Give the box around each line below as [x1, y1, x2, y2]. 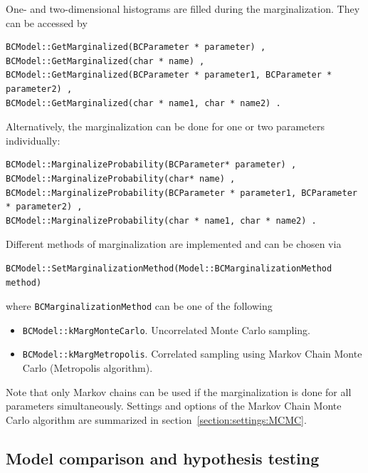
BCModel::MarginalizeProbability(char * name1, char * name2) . [6, 215, 317, 226]
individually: [6, 132, 61, 147]
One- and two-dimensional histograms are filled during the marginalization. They [6, 1, 360, 16]
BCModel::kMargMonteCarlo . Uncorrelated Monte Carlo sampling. [22, 322, 310, 337]
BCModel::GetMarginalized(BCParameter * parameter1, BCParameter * [6, 70, 332, 80]
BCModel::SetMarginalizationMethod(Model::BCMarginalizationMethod [6, 263, 332, 274]
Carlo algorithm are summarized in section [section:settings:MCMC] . [6, 412, 307, 427]
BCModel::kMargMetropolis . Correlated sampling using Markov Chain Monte [22, 346, 362, 361]
